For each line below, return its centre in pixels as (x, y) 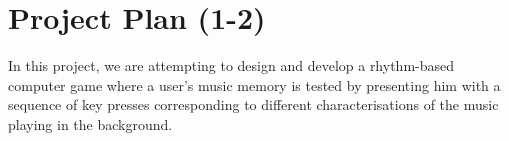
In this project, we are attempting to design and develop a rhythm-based (231, 65)
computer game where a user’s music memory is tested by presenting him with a (254, 84)
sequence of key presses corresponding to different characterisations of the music (253, 104)
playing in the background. (90, 123)
